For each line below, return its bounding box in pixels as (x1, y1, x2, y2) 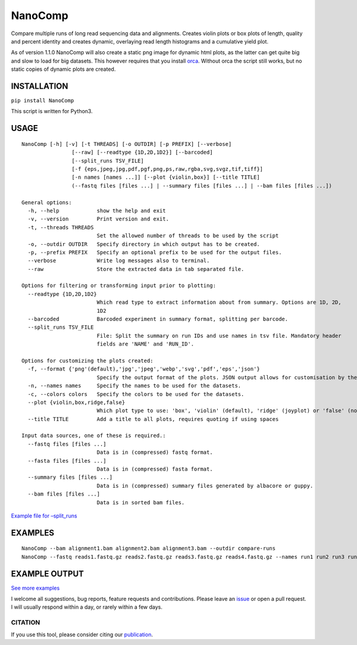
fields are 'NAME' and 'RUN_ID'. (96, 341, 195, 348)
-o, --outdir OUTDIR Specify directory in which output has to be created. (27, 241, 260, 247)
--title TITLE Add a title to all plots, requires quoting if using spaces (27, 416, 279, 422)
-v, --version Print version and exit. (27, 216, 170, 223)
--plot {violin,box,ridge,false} (27, 399, 126, 406)
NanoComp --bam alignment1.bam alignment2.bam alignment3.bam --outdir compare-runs (21, 545, 276, 552)
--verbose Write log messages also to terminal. (27, 257, 210, 264)
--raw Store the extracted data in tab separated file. (27, 266, 245, 272)
